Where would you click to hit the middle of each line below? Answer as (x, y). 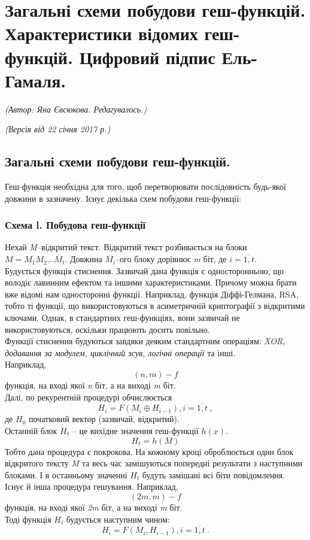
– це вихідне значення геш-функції (135, 431)
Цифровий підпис (147, 57)
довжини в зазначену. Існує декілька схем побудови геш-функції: (123, 198)
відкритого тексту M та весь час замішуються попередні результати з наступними (154, 463)
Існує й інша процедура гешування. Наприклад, (92, 486)
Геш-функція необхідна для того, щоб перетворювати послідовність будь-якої (145, 186)
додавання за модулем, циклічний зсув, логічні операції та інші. (120, 352)
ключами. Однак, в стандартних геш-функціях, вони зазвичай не (122, 318)
